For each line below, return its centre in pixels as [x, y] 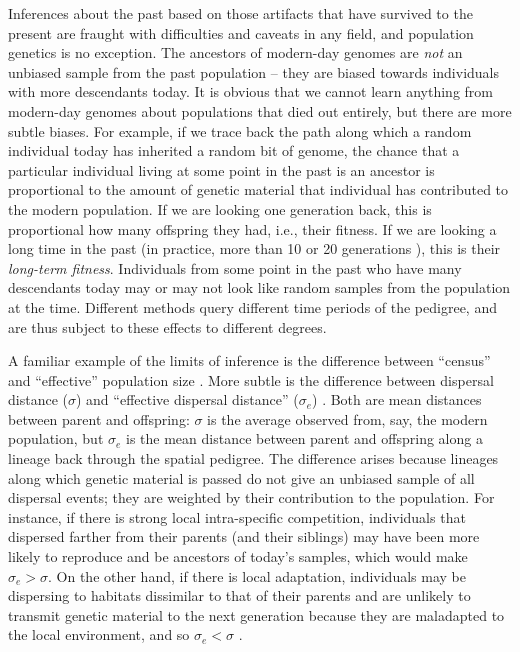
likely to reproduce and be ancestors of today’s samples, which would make [238, 556]
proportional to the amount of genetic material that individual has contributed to [258, 189]
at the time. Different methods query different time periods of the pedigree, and [252, 306]
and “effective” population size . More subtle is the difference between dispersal [251, 379]
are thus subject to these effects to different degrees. [167, 326]
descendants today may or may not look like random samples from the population [259, 287]
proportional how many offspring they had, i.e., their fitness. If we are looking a [252, 228]
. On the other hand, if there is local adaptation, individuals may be [257, 575]
